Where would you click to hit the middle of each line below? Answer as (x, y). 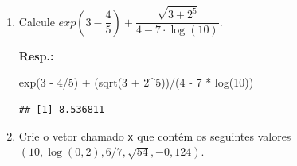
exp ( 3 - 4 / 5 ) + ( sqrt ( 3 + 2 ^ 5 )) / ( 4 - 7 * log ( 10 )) (136, 82)
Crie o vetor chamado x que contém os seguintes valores (155, 135)
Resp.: (36, 55)
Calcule (37, 21)
